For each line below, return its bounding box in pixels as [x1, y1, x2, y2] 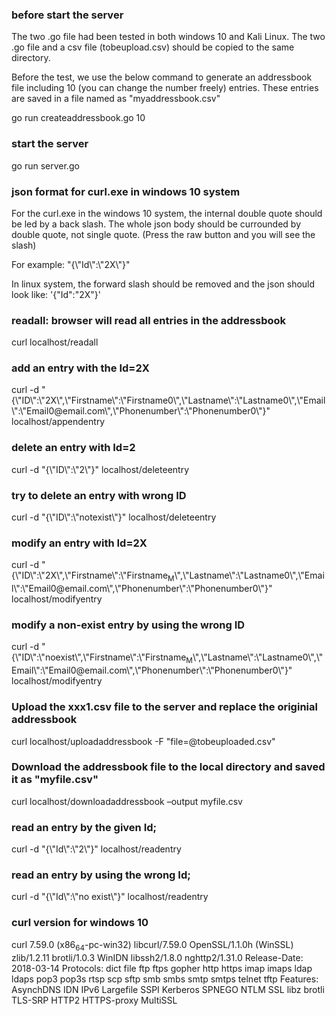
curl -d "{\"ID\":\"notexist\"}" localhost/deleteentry [11, 511, 217, 523]
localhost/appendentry [11, 416, 106, 428]
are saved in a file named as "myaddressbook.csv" [11, 93, 221, 105]
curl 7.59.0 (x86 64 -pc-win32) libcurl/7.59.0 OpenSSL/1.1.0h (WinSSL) [11, 938, 294, 953]
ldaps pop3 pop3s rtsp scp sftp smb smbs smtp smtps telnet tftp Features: [11, 973, 319, 985]
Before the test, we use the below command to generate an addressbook [11, 71, 313, 83]
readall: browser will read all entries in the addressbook [11, 313, 287, 327]
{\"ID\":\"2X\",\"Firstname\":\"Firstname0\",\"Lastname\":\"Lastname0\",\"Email [11, 394, 326, 407]
